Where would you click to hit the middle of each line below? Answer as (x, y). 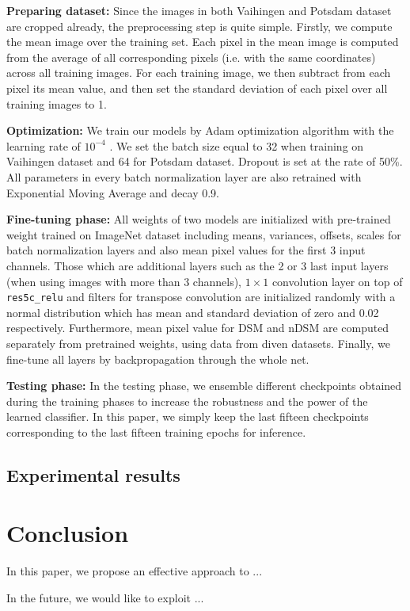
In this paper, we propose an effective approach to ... (135, 571)
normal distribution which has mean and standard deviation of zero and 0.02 (193, 312)
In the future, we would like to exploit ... (105, 598)
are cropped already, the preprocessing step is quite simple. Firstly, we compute (199, 26)
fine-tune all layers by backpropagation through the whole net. (158, 359)
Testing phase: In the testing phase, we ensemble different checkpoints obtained (204, 386)
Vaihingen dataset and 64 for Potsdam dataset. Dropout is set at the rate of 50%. (205, 161)
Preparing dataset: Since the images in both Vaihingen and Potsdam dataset (199, 10)
